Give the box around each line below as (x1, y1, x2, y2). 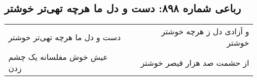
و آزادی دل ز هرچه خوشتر (161, 26, 249, 37)
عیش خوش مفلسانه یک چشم (8, 51, 108, 63)
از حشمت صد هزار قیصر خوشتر (141, 56, 249, 68)
